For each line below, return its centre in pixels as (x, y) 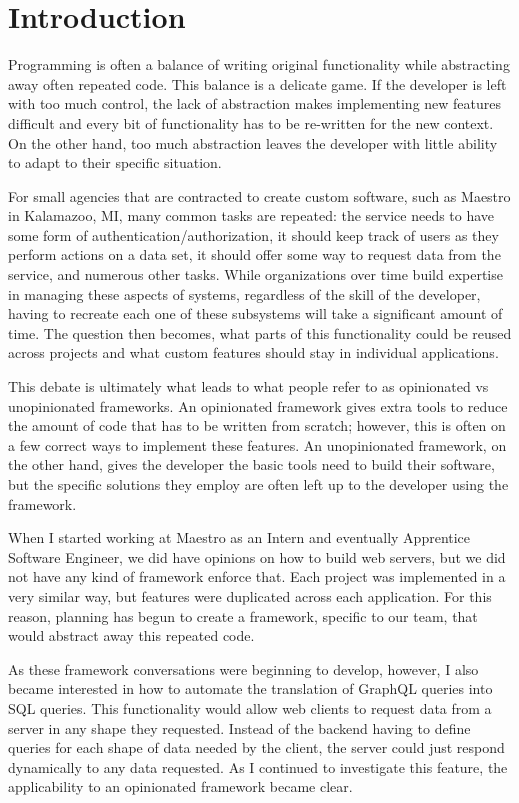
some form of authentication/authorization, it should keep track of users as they (253, 234)
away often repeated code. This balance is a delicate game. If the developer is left (257, 83)
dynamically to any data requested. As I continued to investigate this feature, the (258, 766)
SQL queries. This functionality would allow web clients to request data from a (250, 707)
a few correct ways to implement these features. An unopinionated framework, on (257, 444)
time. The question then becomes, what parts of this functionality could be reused (260, 332)
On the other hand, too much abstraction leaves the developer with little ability (253, 142)
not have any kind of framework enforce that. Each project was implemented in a (257, 576)
